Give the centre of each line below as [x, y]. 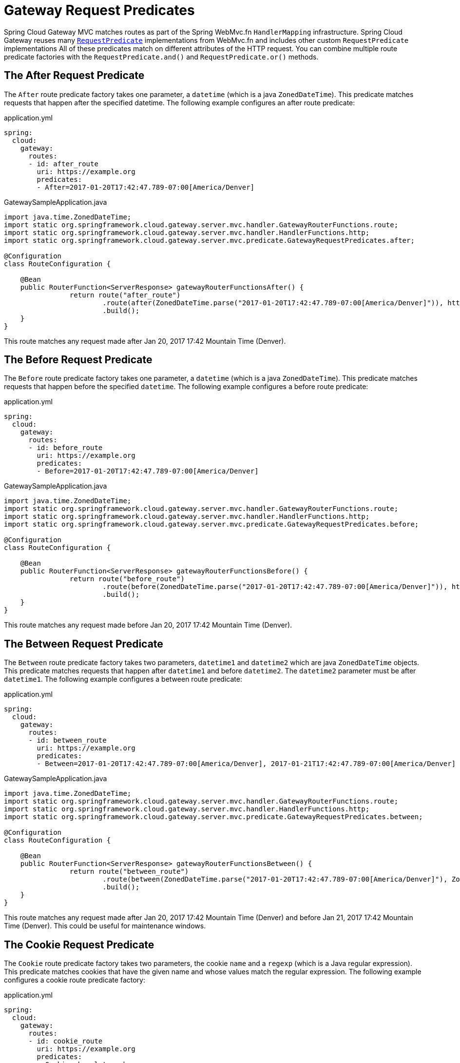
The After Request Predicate [74, 76]
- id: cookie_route [66, 1041]
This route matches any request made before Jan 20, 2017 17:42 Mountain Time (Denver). [148, 625]
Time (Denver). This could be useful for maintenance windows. [105, 926]
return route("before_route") [127, 579]
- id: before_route [66, 448]
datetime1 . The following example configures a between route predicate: [123, 679]
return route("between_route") [129, 872]
